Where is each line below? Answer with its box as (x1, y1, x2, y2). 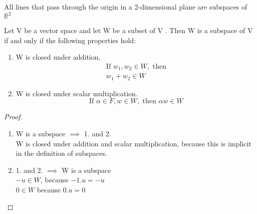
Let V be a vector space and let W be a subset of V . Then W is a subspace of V (4, 25, 253, 36)
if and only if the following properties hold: (4, 35, 136, 45)
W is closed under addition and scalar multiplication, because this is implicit (16, 138, 251, 148)
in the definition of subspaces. (16, 148, 107, 158)
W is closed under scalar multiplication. (16, 88, 138, 98)
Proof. (4, 111, 23, 122)
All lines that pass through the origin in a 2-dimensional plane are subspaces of (4, 2, 247, 12)
